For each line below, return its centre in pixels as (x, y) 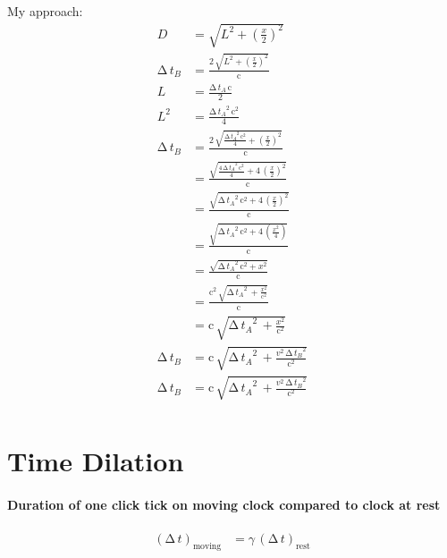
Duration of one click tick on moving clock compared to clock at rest (224, 504)
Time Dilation (96, 460)
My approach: (45, 11)
